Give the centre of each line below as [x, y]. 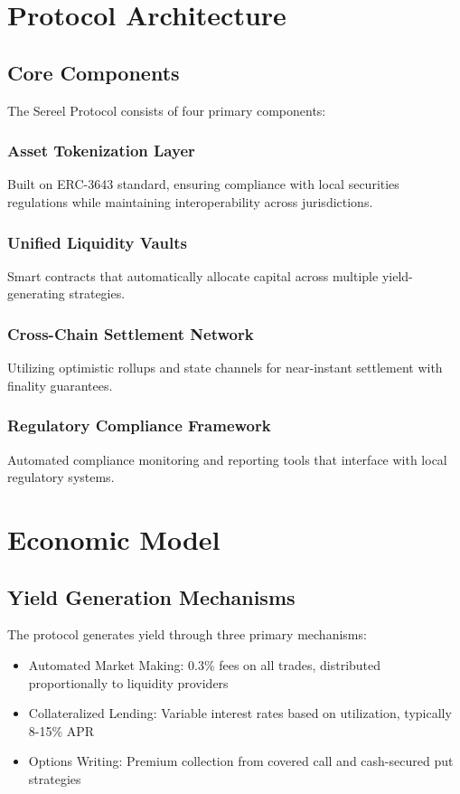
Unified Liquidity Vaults [97, 242]
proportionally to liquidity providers [128, 682]
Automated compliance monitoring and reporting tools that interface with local [227, 459]
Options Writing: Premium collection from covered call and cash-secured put [241, 761]
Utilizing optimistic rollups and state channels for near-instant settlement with [225, 368]
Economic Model [114, 539]
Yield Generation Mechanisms [151, 596]
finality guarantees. [60, 385]
